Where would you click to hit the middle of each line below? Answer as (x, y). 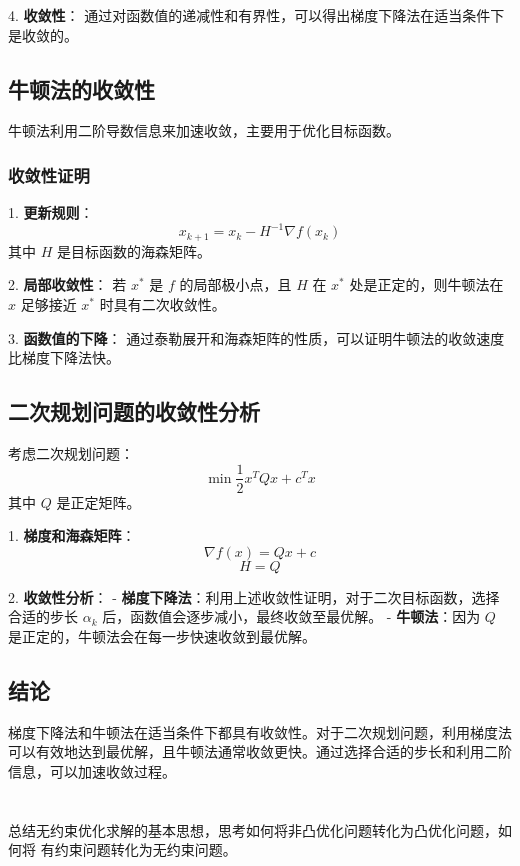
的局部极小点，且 (235, 284)
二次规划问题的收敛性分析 (134, 411)
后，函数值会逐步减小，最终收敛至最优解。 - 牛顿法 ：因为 (291, 616)
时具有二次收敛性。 (162, 303)
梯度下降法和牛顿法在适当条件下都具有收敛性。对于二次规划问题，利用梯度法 (260, 731)
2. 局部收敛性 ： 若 (67, 284)
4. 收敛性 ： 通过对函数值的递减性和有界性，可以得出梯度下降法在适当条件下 (256, 15)
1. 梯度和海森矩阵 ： (72, 535)
